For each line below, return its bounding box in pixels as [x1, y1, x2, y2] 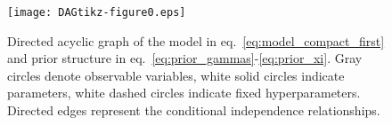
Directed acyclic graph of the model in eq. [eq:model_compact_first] [7, 31, 385, 50]
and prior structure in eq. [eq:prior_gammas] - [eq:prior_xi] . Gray [7, 49, 363, 67]
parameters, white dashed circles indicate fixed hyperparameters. [7, 83, 361, 102]
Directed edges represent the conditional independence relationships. [7, 101, 380, 120]
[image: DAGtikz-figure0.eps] [7, 6, 186, 19]
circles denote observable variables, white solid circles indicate [7, 66, 345, 84]
